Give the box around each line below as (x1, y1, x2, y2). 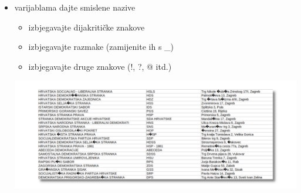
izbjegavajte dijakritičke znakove (28, 21, 145, 33)
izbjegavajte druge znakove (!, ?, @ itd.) (28, 60, 172, 72)
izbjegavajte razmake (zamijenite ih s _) (28, 40, 174, 53)
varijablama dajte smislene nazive (14, 1, 136, 13)
